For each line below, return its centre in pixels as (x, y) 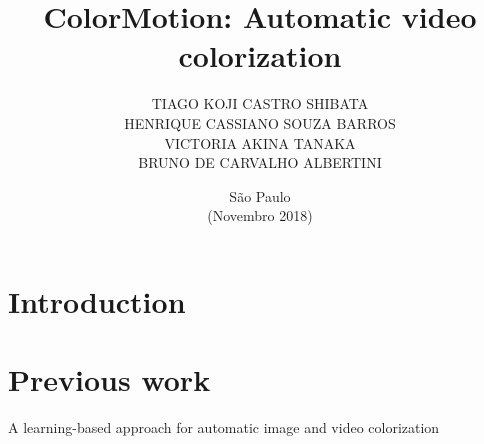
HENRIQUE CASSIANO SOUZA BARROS (260, 122)
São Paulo (260, 195)
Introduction (97, 300)
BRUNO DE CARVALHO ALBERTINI (260, 162)
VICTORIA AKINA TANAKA (260, 142)
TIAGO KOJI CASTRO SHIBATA (260, 103)
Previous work (109, 379)
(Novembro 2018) (260, 215)
